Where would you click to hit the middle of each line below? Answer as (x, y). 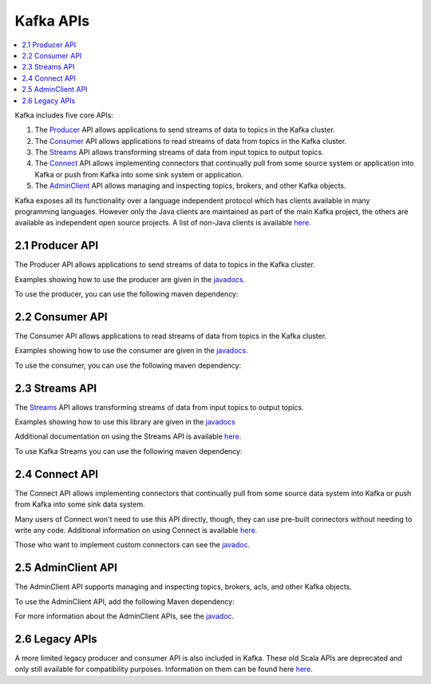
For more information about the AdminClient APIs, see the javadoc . (125, 616)
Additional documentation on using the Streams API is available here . (128, 436)
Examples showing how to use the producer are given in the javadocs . (130, 279)
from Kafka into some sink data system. (80, 504)
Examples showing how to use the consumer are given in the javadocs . (131, 351)
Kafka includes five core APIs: (64, 115)
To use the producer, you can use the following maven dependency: (127, 294)
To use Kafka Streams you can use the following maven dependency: (129, 451)
